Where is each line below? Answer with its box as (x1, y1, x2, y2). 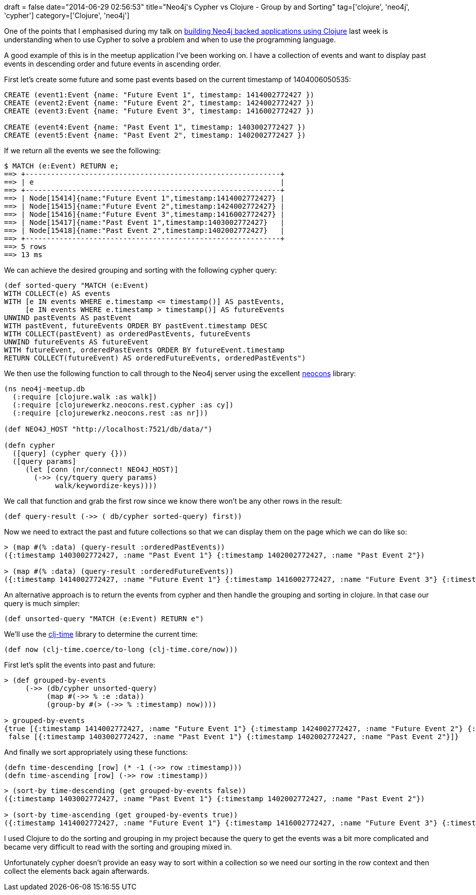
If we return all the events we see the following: (4, 146, 161, 155)
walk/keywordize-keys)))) (55, 482, 157, 490)
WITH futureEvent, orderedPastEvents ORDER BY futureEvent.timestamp (4, 346, 285, 354)
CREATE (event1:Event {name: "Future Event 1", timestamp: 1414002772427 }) (4, 91, 315, 99)
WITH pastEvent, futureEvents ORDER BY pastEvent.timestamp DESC (4, 322, 268, 330)
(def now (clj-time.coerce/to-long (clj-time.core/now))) (4, 645, 238, 653)
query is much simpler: (4, 599, 80, 608)
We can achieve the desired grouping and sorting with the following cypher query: (4, 266, 277, 274)
